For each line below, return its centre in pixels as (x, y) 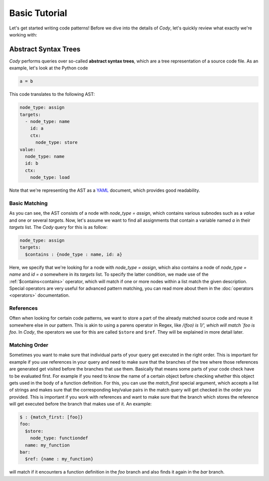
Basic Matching (28, 203)
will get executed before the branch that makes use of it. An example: (80, 404)
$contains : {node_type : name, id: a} (74, 254)
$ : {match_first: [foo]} (51, 417)
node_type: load (50, 178)
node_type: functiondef (59, 438)
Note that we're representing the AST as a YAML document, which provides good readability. (105, 190)
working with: (23, 34)
